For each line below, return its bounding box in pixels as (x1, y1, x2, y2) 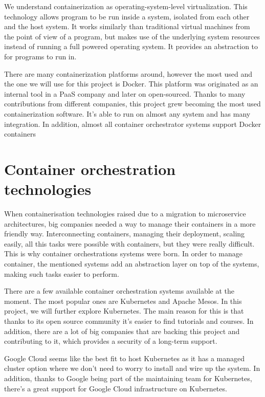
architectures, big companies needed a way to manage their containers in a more (4, 218, 256, 229)
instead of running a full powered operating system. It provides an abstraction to (4, 41, 258, 52)
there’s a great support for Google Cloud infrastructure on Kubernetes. (4, 383, 227, 393)
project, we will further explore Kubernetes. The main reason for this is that (4, 305, 244, 316)
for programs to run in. (4, 51, 77, 61)
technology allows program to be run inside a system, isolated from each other (4, 11, 250, 21)
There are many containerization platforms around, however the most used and (4, 68, 253, 79)
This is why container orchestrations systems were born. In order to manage (4, 248, 242, 259)
